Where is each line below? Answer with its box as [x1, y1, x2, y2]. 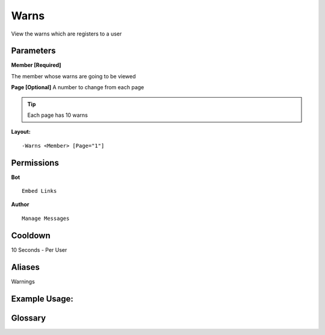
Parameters [11, 46, 56, 56]
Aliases [11, 262, 40, 272]
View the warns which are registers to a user [11, 30, 122, 37]
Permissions [11, 157, 60, 168]
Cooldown [11, 230, 51, 240]
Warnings [11, 278, 36, 285]
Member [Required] [11, 61, 61, 69]
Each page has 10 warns [27, 111, 88, 119]
